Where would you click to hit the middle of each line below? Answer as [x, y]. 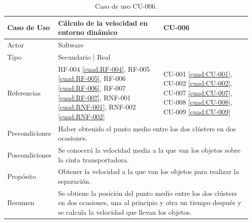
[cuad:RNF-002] [81, 116]
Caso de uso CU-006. [126, 6]
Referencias [24, 92]
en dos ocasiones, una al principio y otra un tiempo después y [150, 202]
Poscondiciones [29, 154]
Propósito [22, 176]
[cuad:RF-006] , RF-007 [92, 88]
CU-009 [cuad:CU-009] [197, 111]
